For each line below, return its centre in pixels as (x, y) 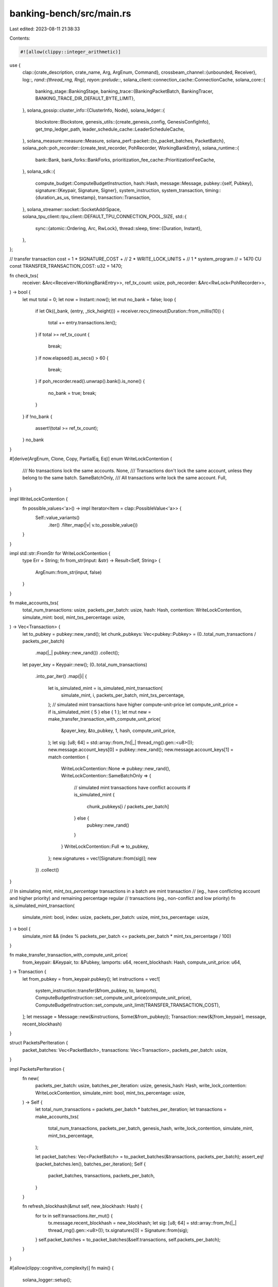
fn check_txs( (24, 275)
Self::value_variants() (57, 518)
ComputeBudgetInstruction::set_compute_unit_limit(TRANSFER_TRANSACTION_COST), (128, 1005)
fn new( (31, 1078)
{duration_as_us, (53, 198)
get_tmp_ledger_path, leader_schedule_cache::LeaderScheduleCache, (110, 129)
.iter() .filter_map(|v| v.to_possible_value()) (93, 525)
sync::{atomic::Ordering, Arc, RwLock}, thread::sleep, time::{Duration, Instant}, (118, 228)
